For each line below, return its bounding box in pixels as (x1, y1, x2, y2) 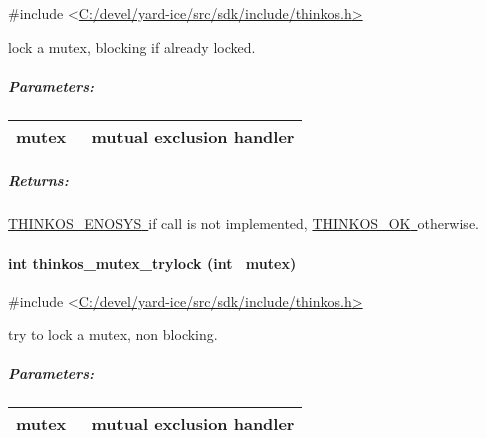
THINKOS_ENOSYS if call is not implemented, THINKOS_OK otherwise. (8, 213, 479, 234)
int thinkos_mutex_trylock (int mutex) (8, 252, 297, 273)
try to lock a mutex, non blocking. (8, 324, 218, 345)
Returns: (8, 170, 69, 191)
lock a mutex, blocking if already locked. (8, 36, 256, 57)
